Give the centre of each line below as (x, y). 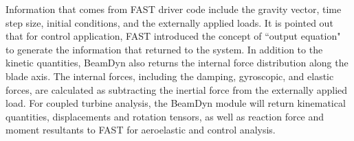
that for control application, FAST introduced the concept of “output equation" (173, 36)
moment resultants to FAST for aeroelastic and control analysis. (141, 130)
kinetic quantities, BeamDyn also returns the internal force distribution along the (177, 63)
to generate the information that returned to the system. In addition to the (164, 49)
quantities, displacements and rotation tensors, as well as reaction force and (165, 116)
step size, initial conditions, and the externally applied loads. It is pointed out (169, 22)
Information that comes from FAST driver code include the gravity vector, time (174, 9)
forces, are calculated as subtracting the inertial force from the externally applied (177, 89)
